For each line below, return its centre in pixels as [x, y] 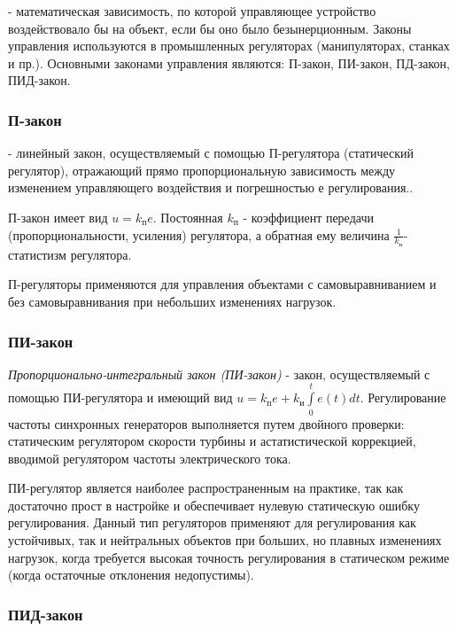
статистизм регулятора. [70, 254]
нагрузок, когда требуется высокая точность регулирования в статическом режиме [229, 557]
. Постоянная [188, 217]
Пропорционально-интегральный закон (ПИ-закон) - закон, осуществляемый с [219, 374]
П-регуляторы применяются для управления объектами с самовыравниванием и [222, 284]
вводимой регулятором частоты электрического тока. [150, 458]
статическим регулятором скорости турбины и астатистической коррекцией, [212, 441]
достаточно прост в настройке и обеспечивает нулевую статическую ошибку [214, 505]
